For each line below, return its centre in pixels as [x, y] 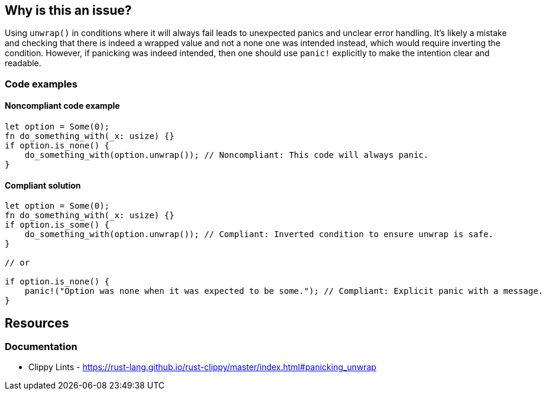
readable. [23, 63]
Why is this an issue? [68, 10]
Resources [37, 323]
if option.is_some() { [57, 225]
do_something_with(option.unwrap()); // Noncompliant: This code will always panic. [227, 155]
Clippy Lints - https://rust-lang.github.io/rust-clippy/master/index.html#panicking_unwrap [203, 367]
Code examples [41, 84]
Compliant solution [43, 185]
